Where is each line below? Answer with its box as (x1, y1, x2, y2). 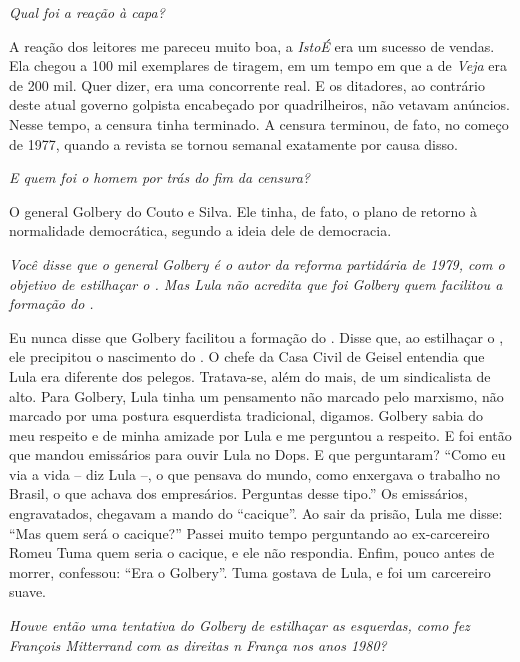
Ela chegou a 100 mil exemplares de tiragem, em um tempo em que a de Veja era (9, 55, 508, 76)
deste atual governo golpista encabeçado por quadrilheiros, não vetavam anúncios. (9, 94, 510, 115)
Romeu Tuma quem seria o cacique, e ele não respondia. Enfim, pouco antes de (9, 542, 495, 563)
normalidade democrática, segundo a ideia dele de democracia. (9, 220, 392, 241)
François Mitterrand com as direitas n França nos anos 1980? (9, 634, 387, 655)
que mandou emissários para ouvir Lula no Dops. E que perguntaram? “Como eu (9, 444, 506, 465)
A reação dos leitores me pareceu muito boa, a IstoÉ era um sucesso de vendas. (9, 35, 495, 56)
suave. (9, 581, 47, 602)
